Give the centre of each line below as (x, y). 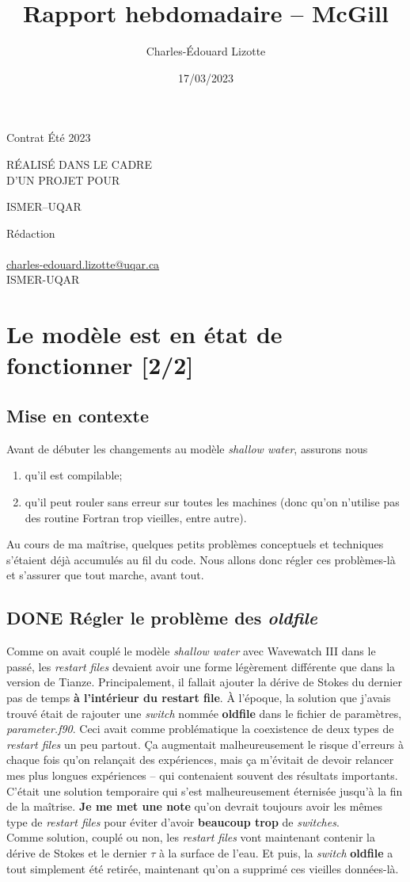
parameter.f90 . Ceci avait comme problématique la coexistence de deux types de (200, 729)
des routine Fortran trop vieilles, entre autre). (136, 517)
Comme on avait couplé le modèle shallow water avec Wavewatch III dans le (191, 651)
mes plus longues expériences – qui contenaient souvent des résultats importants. (202, 775)
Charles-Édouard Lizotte (206, 51)
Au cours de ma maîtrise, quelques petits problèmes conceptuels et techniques (195, 544)
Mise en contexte (78, 416)
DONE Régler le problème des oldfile (162, 618)
